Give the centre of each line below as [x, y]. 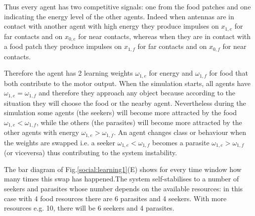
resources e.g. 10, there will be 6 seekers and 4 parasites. [89, 208]
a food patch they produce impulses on [63, 46]
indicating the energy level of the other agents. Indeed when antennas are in [119, 16]
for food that [229, 73]
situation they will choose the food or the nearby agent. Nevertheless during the [125, 103]
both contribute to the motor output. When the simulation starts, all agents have [127, 83]
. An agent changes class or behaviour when [180, 132]
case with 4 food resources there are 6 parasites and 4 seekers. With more [115, 198]
